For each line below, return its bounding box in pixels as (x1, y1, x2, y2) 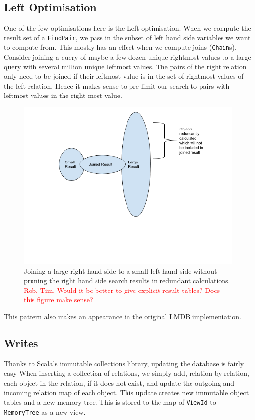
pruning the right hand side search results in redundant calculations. (24, 275, 230, 286)
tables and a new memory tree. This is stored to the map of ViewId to (4, 397, 216, 407)
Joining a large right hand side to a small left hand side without (24, 265, 217, 276)
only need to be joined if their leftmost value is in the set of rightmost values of (4, 71, 244, 81)
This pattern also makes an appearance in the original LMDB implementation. (4, 311, 241, 322)
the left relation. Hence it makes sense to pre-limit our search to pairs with (4, 80, 230, 91)
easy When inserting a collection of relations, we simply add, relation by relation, (4, 368, 249, 378)
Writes (4, 335, 38, 351)
